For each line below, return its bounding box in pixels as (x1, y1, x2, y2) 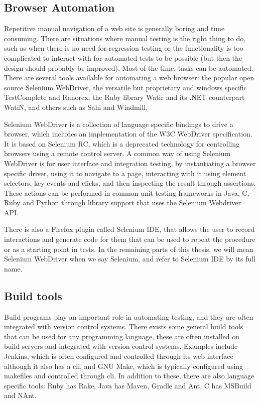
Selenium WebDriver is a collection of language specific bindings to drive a (4, 118, 233, 129)
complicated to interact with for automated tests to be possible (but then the (4, 52, 242, 63)
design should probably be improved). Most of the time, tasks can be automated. (4, 62, 253, 73)
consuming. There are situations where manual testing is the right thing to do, (4, 33, 246, 43)
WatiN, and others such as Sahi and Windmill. (4, 101, 148, 112)
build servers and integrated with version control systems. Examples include (4, 341, 238, 351)
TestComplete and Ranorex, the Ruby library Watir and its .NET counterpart (4, 92, 245, 102)
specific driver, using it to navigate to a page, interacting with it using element (4, 168, 246, 178)
